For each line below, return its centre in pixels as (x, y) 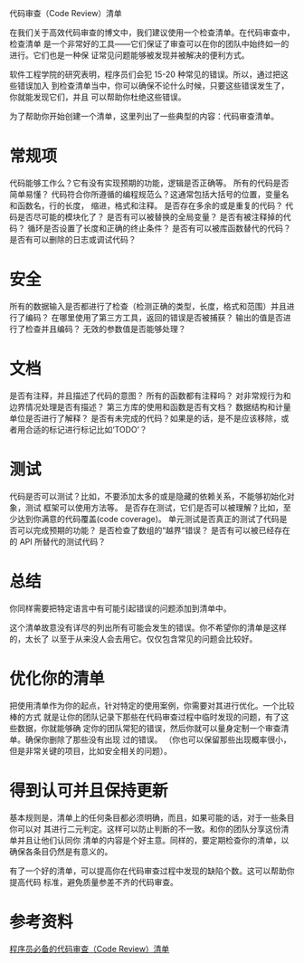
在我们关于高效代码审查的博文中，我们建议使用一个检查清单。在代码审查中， (152, 33)
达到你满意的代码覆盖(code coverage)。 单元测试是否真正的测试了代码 (148, 519)
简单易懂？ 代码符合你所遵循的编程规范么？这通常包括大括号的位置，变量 (145, 194)
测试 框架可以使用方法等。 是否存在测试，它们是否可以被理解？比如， (154, 507)
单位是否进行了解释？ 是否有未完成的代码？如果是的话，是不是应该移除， (145, 418)
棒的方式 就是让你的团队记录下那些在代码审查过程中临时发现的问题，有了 (145, 717)
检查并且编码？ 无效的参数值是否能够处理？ (105, 329)
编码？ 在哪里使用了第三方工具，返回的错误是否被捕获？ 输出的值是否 (154, 317)
